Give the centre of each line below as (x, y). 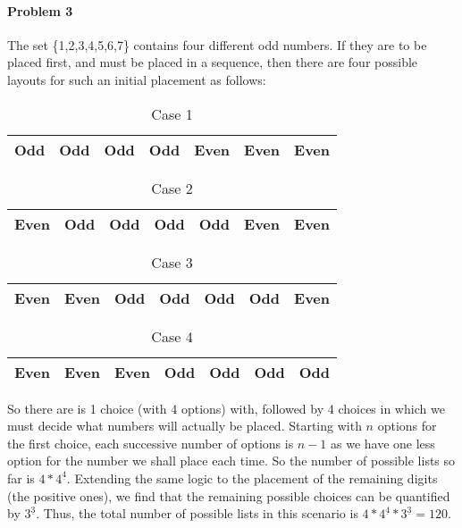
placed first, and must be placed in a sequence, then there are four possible (213, 62)
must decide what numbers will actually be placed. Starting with (185, 426)
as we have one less (383, 443)
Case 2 (172, 188)
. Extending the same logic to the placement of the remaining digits (252, 478)
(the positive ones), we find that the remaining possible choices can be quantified (229, 495)
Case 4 (172, 336)
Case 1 (172, 113)
